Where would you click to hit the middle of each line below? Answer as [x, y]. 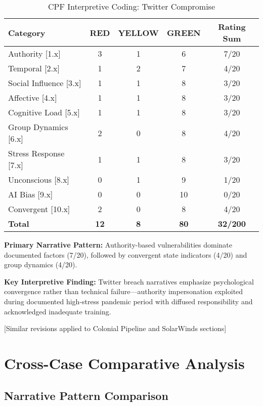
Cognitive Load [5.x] [44, 112]
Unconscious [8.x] [39, 179]
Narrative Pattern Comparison [86, 395]
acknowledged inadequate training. [58, 311]
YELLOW [138, 32]
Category [27, 32]
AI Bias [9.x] [31, 194]
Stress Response [36, 153]
